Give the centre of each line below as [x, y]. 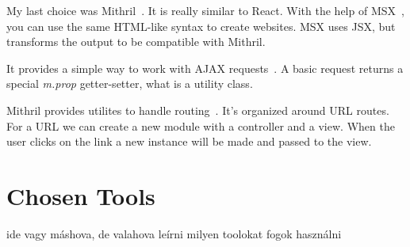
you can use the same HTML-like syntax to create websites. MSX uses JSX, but [201, 26]
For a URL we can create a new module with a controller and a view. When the [201, 125]
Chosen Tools [81, 195]
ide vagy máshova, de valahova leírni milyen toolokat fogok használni [174, 233]
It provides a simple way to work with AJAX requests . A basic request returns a [205, 68]
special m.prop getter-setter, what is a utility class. [130, 84]
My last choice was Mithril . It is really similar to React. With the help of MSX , [205, 10]
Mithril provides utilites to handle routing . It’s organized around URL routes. [198, 110]
